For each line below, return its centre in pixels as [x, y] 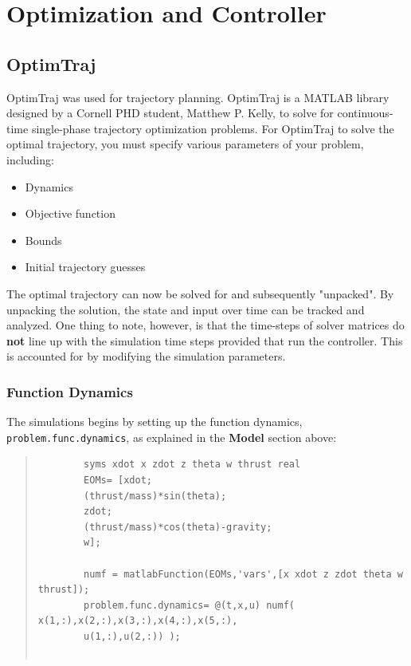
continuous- [365, 113]
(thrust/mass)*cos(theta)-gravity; [178, 527]
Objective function [70, 213]
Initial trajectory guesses [85, 267]
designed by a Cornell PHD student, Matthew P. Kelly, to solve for [170, 113]
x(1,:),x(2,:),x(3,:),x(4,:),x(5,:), [138, 621]
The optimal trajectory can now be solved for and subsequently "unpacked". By [200, 293]
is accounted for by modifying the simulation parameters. [146, 356]
